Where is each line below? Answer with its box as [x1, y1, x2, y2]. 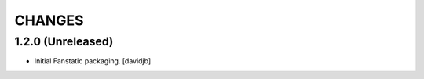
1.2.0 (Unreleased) [14, 34, 114, 48]
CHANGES [14, 12, 84, 29]
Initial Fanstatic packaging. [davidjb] [34, 56, 152, 66]
